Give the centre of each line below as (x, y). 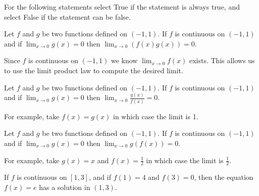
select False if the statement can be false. (67, 16)
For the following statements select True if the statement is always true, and (122, 7)
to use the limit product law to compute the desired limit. (94, 70)
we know (124, 60)
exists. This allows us (222, 60)
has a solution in (65, 187)
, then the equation (224, 177)
